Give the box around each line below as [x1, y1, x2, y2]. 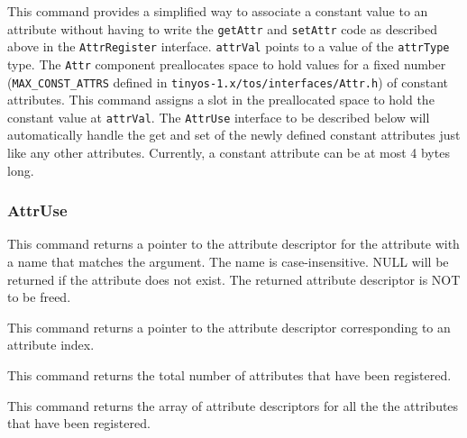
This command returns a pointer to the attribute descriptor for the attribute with [7, 234, 460, 253]
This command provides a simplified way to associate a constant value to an [7, 2, 428, 20]
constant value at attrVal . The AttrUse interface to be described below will [7, 107, 430, 126]
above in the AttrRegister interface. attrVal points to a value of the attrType [7, 37, 450, 56]
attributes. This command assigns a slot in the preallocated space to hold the [7, 90, 435, 109]
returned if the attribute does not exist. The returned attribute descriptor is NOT [7, 269, 461, 288]
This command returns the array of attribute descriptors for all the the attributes [7, 396, 459, 415]
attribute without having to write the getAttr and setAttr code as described [7, 19, 437, 38]
